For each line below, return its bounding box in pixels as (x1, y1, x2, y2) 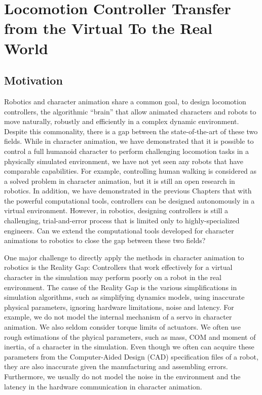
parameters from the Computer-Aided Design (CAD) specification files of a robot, (4, 351, 258, 362)
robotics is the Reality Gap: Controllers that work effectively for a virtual (4, 262, 233, 272)
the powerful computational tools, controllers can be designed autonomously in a (4, 195, 255, 206)
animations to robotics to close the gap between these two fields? (4, 235, 206, 246)
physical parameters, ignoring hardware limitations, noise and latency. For (4, 301, 234, 312)
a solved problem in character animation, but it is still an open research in (4, 175, 235, 186)
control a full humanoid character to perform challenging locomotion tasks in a (4, 145, 249, 156)
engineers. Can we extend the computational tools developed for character (4, 225, 234, 235)
